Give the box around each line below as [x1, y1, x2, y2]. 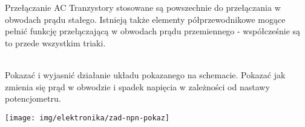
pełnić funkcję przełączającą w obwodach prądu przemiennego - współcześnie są [5, 25, 301, 37]
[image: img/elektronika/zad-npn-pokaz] [5, 113, 170, 122]
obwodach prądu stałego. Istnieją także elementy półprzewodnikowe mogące [5, 13, 286, 25]
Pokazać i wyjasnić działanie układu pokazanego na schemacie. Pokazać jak [5, 68, 286, 81]
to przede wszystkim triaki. [5, 36, 106, 49]
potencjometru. [5, 92, 61, 105]
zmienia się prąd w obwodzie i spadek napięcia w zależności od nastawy [5, 80, 270, 93]
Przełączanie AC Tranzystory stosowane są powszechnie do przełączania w [5, 1, 281, 13]
